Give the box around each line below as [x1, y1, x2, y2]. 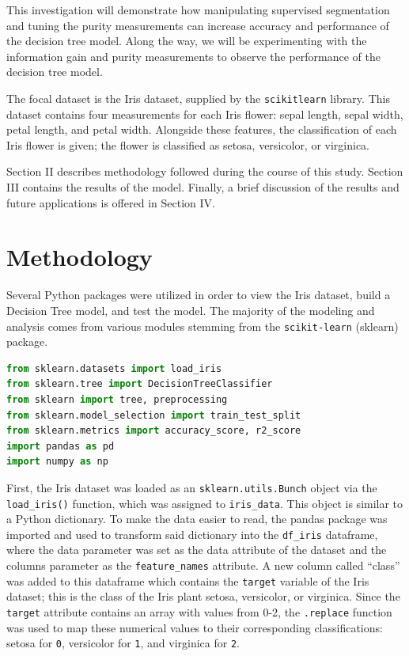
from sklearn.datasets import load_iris [6, 362, 222, 374]
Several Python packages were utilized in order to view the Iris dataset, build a [6, 286, 391, 303]
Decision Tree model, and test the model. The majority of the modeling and [6, 301, 375, 318]
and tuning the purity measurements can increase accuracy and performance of [6, 17, 389, 33]
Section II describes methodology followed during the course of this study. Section [6, 163, 403, 180]
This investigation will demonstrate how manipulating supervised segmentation [6, 2, 390, 17]
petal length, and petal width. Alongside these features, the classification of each [6, 121, 397, 138]
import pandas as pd [6, 440, 115, 452]
